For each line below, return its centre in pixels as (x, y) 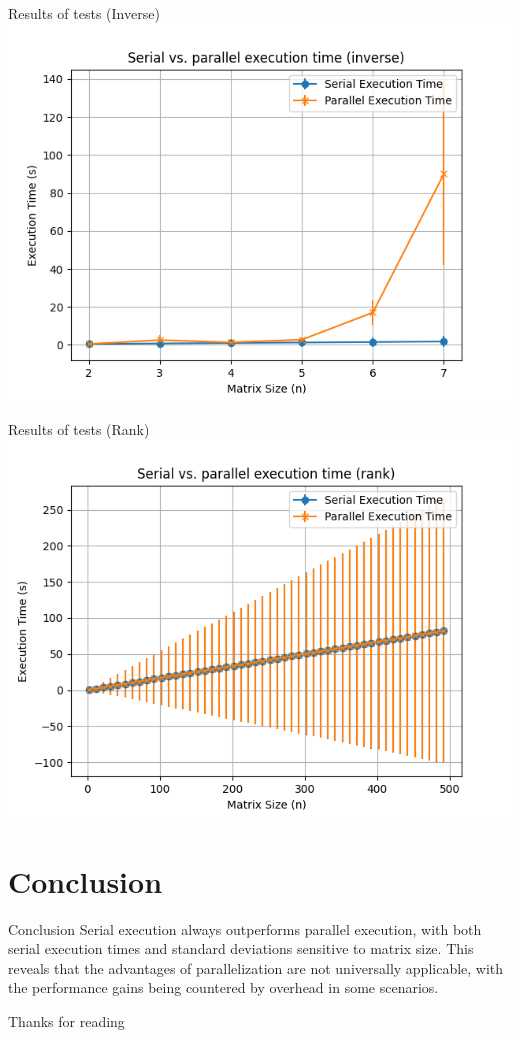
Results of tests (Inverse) (84, 13)
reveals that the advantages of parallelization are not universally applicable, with (256, 967)
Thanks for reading (66, 1020)
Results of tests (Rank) (79, 429)
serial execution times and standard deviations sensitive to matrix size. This (241, 948)
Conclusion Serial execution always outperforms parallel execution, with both (245, 928)
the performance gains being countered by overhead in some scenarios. (223, 987)
